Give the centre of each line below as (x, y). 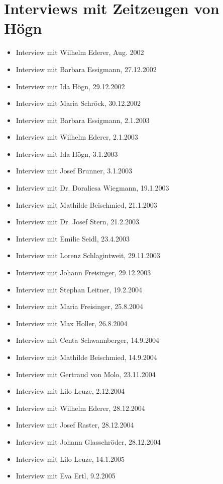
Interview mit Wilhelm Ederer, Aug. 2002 (80, 52)
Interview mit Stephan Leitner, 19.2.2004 (79, 289)
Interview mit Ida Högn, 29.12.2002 (70, 86)
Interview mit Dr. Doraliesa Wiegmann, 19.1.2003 (92, 188)
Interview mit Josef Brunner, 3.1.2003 (74, 171)
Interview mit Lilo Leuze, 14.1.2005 (70, 459)
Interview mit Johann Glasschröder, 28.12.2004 (88, 441)
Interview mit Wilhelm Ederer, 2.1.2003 (77, 137)
